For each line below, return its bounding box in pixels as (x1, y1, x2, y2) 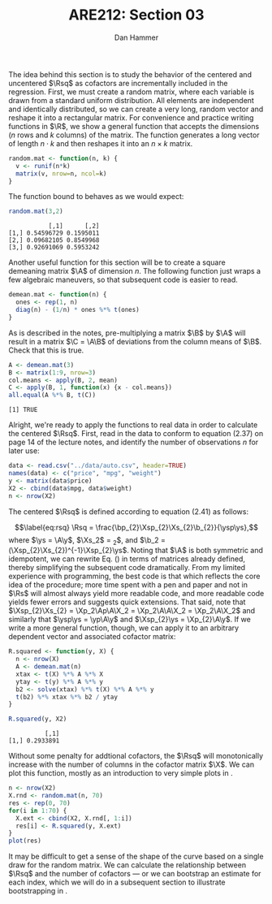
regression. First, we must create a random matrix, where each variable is (8, 87, 255, 97)
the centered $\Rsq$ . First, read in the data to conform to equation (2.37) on (8, 429, 264, 439)
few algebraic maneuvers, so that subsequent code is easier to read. (8, 275, 238, 285)
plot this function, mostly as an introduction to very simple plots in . (8, 768, 233, 778)
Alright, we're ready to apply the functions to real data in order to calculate (8, 420, 258, 430)
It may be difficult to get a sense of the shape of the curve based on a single (8, 851, 264, 862)
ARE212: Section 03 (68, 6, 205, 24)
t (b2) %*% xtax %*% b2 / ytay (15, 693, 118, 701)
